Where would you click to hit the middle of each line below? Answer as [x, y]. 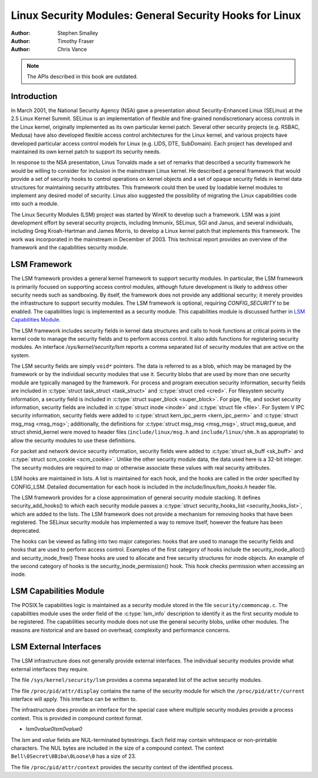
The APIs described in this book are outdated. [82, 77]
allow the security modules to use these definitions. [73, 440]
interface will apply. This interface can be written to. [74, 699]
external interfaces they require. [50, 669]
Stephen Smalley [78, 33]
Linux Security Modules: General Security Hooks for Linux [156, 15]
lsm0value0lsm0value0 [54, 729]
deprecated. [26, 530]
